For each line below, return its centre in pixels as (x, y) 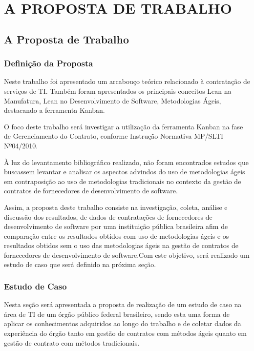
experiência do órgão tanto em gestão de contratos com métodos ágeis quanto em (125, 333)
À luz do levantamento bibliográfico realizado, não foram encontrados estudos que (126, 162)
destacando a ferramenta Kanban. (54, 110)
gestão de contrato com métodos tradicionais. (72, 342)
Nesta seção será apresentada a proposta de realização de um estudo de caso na (123, 304)
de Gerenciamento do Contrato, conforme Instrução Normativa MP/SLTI (114, 136)
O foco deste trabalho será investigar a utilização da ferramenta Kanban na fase (124, 126)
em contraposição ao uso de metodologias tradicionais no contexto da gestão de (123, 181)
